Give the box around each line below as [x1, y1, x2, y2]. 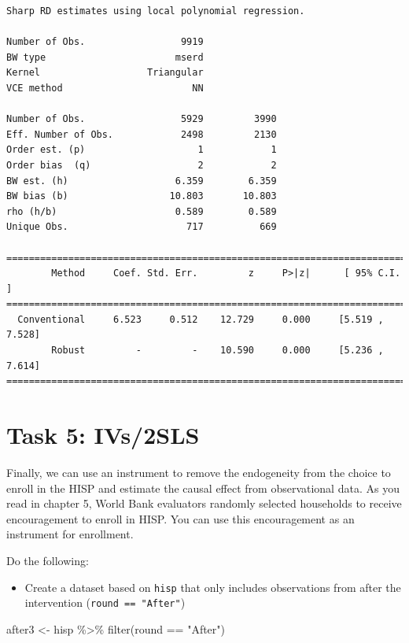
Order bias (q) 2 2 [6, 159, 277, 171]
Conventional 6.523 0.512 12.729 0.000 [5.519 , [17, 313, 384, 325]
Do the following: [6, 552, 89, 568]
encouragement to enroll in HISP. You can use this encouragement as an [6, 510, 355, 527]
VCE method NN [6, 82, 204, 94]
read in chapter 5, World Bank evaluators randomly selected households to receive [6, 495, 402, 512]
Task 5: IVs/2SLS [6, 419, 200, 451]
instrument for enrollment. [6, 526, 134, 542]
